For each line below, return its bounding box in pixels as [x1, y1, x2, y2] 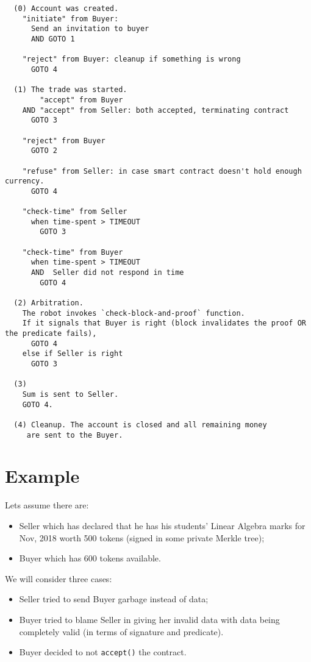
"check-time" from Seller [22, 207, 127, 216]
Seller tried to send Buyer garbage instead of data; [19, 593, 209, 605]
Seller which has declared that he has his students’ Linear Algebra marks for [19, 519, 306, 532]
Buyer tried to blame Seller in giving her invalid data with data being [19, 613, 280, 625]
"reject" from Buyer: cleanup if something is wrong [22, 55, 241, 64]
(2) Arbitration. [13, 299, 84, 308]
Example [5, 463, 80, 488]
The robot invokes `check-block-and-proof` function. [22, 308, 245, 318]
